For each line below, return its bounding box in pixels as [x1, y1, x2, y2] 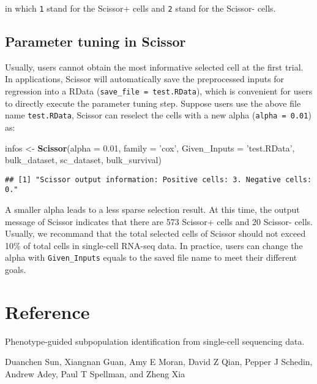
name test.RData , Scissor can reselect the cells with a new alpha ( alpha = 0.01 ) [5, 109, 311, 121]
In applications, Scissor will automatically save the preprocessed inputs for [5, 72, 285, 85]
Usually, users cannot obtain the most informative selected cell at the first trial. [5, 60, 304, 73]
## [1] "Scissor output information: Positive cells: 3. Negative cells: [5, 175, 312, 184]
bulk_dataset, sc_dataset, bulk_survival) [5, 153, 162, 166]
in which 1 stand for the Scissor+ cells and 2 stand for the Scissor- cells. [5, 2, 276, 14]
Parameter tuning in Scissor [5, 32, 186, 51]
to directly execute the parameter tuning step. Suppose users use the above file [5, 96, 301, 109]
